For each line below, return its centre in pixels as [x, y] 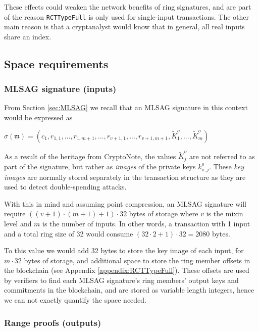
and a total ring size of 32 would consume [69, 233]
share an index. [28, 36]
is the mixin [225, 214]
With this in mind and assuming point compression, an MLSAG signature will [125, 203]
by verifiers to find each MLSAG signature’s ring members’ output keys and [121, 280]
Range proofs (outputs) [53, 322]
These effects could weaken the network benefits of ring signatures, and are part [128, 7]
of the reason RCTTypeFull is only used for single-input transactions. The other [127, 16]
